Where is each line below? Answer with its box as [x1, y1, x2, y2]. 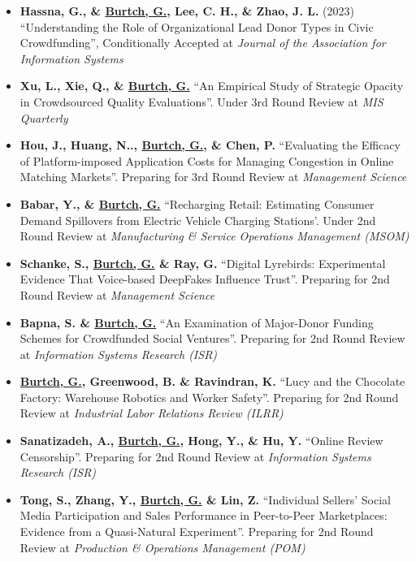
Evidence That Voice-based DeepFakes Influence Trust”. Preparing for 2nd [19, 270, 390, 287]
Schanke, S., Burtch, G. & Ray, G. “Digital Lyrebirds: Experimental [19, 254, 386, 271]
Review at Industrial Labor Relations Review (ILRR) [19, 404, 284, 421]
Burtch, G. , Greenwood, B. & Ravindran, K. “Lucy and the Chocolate [19, 373, 405, 390]
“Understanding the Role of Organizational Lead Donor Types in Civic [19, 18, 374, 35]
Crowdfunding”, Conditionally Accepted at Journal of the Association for [19, 34, 386, 51]
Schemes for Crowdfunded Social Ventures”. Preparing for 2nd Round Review [19, 330, 405, 347]
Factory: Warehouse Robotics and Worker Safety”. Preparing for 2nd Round [19, 388, 399, 405]
